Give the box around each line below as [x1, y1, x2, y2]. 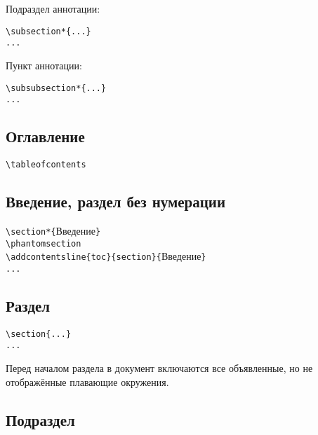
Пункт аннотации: [6, 57, 82, 72]
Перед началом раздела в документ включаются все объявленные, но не [6, 361, 313, 375]
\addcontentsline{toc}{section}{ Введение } [6, 249, 206, 263]
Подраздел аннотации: [6, 1, 100, 15]
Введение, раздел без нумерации [6, 191, 226, 212]
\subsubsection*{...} [6, 83, 107, 93]
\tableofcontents [6, 160, 86, 170]
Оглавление [6, 125, 85, 147]
